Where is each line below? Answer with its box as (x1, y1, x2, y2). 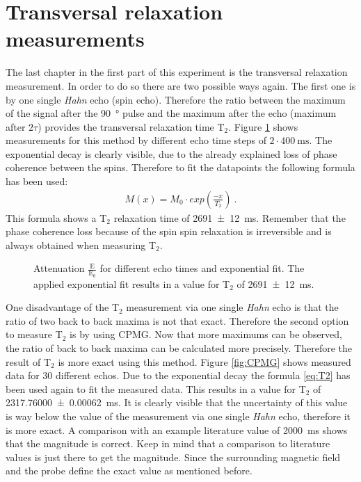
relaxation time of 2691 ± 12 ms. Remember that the (113, 210, 346, 225)
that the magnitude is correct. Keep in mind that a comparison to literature (6, 436, 330, 451)
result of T (6, 354, 51, 369)
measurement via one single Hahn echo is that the (126, 300, 339, 314)
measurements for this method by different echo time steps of (6, 133, 266, 147)
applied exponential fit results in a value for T (33, 276, 230, 291)
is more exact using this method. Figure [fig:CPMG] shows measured (58, 354, 351, 369)
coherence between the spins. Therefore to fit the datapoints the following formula (6, 160, 355, 175)
